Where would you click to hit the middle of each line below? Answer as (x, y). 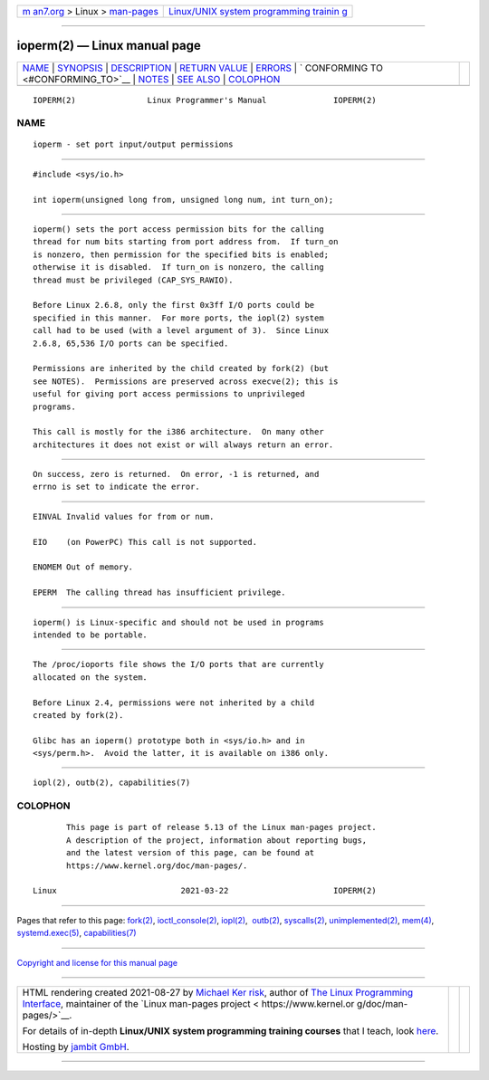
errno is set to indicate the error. (117, 487)
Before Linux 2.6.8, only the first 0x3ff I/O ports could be (174, 305)
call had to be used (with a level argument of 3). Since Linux (181, 331)
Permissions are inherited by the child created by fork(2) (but (181, 368)
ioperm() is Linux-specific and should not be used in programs (179, 622)
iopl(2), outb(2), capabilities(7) (112, 783)
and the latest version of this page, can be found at (191, 853)
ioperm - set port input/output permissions (134, 144)
